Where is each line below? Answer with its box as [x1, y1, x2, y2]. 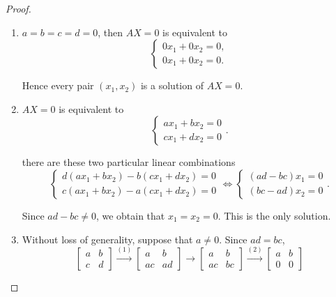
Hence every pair [22, 78, 94, 93]
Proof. [6, 1, 31, 15]
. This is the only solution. [217, 208, 331, 222]
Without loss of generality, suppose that [22, 231, 193, 246]
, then [98, 24, 123, 39]
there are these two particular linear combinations [22, 155, 236, 169]
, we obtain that [96, 208, 165, 222]
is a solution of [140, 78, 204, 93]
